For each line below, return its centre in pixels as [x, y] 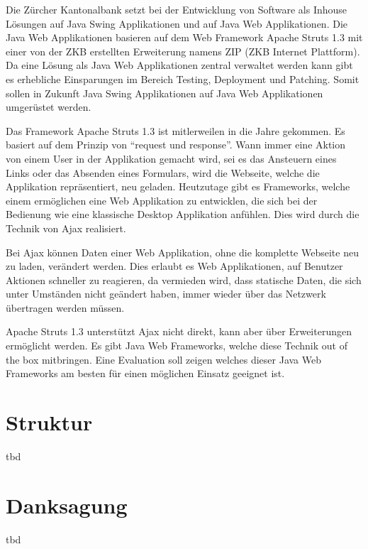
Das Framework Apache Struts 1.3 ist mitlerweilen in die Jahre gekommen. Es [175, 130]
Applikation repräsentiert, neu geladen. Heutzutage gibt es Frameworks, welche [178, 186]
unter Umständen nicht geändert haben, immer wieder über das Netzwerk [166, 294]
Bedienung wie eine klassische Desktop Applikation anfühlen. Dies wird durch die [183, 214]
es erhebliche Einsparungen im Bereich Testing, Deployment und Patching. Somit [183, 78]
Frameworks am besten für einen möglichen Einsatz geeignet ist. [145, 373]
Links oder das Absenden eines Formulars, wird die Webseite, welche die [163, 172]
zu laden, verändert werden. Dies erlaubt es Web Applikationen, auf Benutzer [174, 266]
